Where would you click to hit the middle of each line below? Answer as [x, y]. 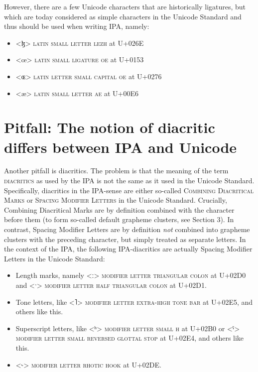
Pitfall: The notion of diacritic [110, 127]
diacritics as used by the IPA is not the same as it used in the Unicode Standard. [129, 181]
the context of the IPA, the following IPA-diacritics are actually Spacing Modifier [128, 249]
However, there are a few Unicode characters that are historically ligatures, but [125, 6]
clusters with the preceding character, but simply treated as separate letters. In [125, 239]
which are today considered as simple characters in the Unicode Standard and [123, 16]
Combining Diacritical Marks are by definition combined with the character [119, 209]
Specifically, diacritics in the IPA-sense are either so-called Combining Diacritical [129, 190]
